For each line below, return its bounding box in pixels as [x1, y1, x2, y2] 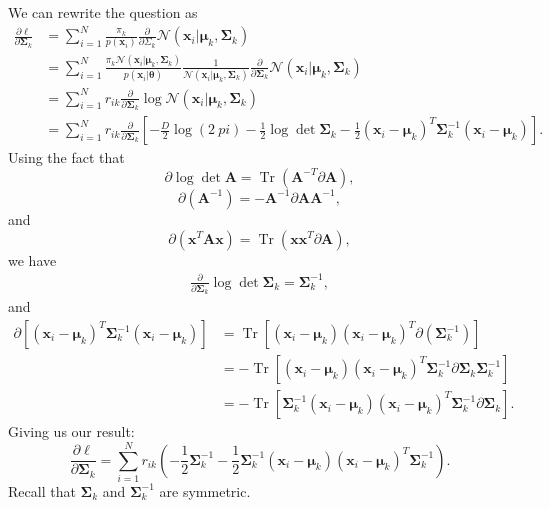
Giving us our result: [8, 421, 135, 442]
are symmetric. [159, 480, 251, 501]
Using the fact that [8, 147, 125, 168]
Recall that [8, 480, 76, 501]
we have [8, 249, 57, 270]
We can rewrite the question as [8, 2, 198, 22]
